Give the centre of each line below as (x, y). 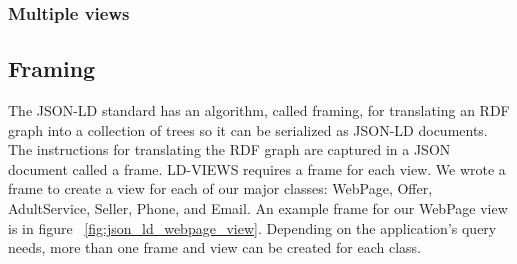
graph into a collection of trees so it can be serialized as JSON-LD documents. (248, 129)
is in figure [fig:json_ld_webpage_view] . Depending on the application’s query (252, 227)
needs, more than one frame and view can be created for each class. (214, 247)
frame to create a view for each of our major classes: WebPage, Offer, (220, 188)
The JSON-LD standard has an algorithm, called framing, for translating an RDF (259, 110)
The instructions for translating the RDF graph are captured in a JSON (229, 149)
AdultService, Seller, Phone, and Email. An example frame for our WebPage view (258, 208)
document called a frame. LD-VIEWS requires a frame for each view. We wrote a (257, 168)
